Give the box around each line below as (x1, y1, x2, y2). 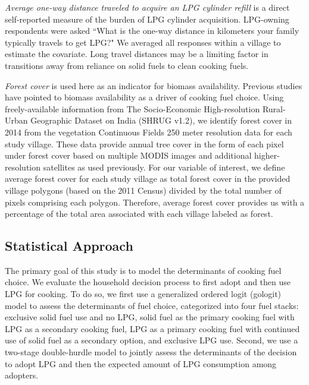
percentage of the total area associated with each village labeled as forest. (5, 207, 273, 220)
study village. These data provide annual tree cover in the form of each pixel (5, 137, 284, 150)
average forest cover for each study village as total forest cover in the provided (5, 172, 291, 185)
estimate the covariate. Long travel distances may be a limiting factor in (5, 48, 269, 60)
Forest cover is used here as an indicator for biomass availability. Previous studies (5, 79, 302, 91)
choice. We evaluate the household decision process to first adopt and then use (5, 276, 291, 288)
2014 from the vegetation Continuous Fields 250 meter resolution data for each (5, 125, 292, 138)
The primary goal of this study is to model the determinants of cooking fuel (5, 264, 282, 276)
